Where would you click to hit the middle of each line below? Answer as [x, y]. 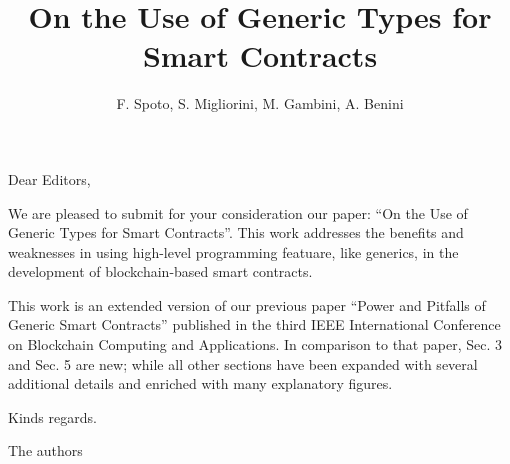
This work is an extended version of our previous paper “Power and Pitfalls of [247, 304]
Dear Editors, [49, 178]
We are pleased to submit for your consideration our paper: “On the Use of [238, 212]
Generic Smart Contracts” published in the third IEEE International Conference [254, 324]
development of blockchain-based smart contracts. [160, 271]
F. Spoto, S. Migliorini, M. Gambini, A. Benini [260, 103]
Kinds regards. [52, 416]
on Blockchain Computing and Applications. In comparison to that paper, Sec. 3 [255, 344]
